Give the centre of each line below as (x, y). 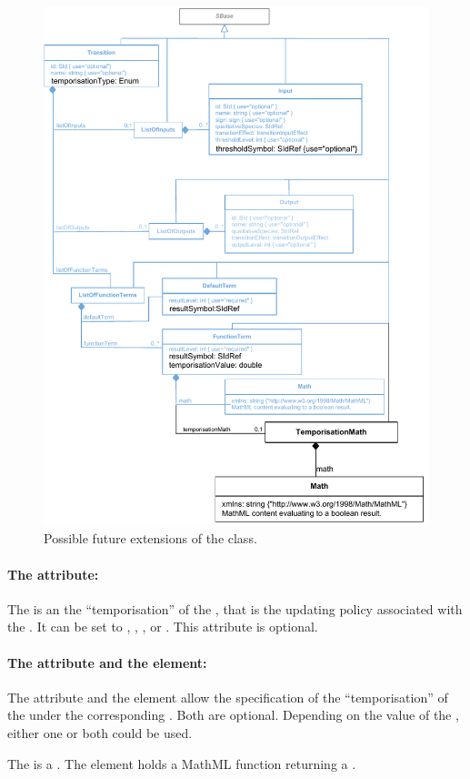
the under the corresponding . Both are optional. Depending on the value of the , (233, 715)
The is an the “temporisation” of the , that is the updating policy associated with (235, 608)
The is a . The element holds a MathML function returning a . (182, 763)
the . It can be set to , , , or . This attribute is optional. (163, 627)
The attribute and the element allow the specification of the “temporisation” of (228, 697)
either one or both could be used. (100, 732)
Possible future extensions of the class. (150, 538)
